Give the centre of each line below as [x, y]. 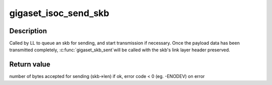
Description [28, 31]
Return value [30, 65]
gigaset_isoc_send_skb [59, 13]
